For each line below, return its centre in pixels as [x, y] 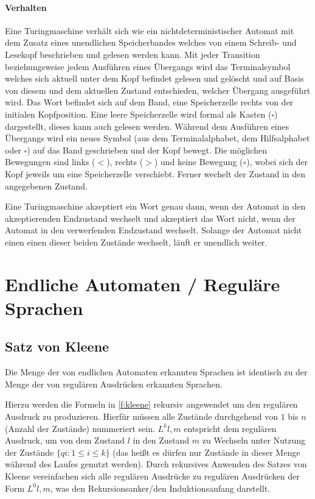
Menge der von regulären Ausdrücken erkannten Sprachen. [114, 384]
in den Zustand [161, 440]
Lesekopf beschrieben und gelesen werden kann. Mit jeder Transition [133, 54]
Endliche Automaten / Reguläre [143, 284]
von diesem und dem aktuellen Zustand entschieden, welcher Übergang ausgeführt [158, 90]
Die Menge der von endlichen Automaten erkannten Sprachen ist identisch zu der [156, 372]
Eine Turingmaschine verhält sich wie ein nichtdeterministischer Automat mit [150, 30]
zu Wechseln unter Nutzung [254, 440]
